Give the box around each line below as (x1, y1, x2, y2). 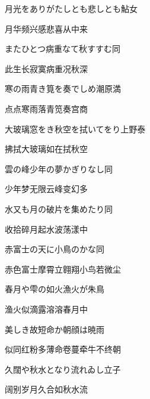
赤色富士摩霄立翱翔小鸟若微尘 (5, 262, 121, 275)
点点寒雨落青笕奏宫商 (5, 102, 88, 115)
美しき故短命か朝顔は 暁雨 (5, 323, 104, 335)
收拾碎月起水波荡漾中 (5, 222, 88, 235)
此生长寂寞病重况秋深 (5, 62, 88, 75)
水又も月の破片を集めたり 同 (5, 202, 113, 215)
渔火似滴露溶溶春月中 (5, 302, 88, 315)
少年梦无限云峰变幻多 (5, 183, 88, 195)
